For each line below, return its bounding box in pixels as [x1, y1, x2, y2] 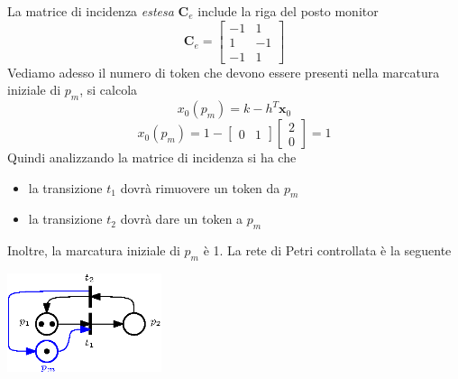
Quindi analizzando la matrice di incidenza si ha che [7, 148, 297, 167]
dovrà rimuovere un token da [120, 178, 280, 197]
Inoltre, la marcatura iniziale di [7, 241, 180, 260]
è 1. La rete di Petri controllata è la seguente [203, 241, 452, 260]
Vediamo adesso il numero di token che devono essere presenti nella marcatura [7, 62, 440, 81]
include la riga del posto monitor [197, 2, 379, 20]
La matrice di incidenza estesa [7, 2, 174, 20]
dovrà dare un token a [120, 209, 243, 228]
